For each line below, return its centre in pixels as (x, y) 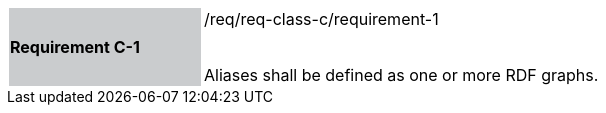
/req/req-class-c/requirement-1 (321, 19)
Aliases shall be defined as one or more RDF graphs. (401, 75)
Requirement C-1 (75, 47)
